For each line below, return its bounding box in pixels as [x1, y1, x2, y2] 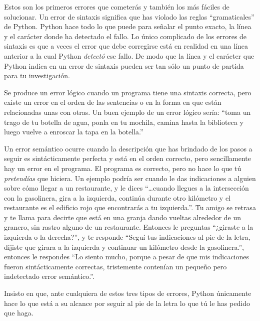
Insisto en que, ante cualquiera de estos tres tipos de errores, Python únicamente [4, 288, 251, 298]
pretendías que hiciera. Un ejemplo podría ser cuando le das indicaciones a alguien [4, 173, 256, 183]
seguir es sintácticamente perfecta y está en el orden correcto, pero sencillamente [4, 153, 251, 164]
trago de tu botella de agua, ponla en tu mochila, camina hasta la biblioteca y [4, 116, 243, 127]
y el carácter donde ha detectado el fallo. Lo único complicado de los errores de [4, 31, 247, 41]
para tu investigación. [4, 70, 70, 81]
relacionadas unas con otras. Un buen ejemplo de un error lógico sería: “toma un [4, 106, 251, 117]
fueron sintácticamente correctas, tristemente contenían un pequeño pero [4, 261, 227, 271]
